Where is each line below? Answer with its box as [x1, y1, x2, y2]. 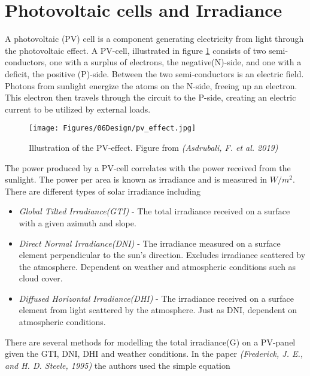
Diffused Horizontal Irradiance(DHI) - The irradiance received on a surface [19, 292, 294, 304]
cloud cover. [19, 272, 63, 284]
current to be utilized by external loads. [5, 102, 151, 115]
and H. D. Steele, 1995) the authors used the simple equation [5, 359, 230, 371]
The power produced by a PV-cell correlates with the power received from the [5, 161, 291, 174]
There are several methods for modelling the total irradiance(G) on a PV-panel [5, 335, 296, 348]
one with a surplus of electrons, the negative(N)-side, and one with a [49, 56, 302, 68]
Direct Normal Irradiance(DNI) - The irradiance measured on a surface [19, 236, 281, 249]
